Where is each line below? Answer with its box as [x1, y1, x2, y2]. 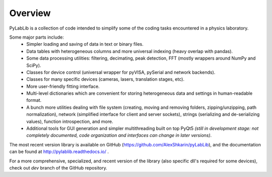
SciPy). [26, 62, 41, 68]
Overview [9, 8, 51, 19]
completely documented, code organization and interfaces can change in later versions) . [26, 132, 212, 138]
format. [26, 97, 42, 103]
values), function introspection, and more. [26, 118, 113, 124]
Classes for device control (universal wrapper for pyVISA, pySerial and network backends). [26, 69, 216, 75]
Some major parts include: [9, 34, 64, 40]
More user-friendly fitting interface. [26, 83, 100, 89]
